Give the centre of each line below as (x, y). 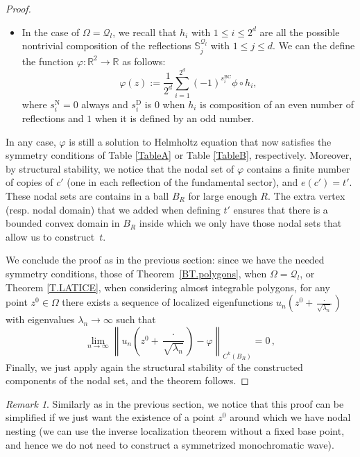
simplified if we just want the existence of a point (110, 417)
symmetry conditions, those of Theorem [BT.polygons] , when (136, 273)
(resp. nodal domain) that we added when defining (113, 209)
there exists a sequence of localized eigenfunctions (168, 302)
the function (48, 61)
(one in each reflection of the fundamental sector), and (182, 182)
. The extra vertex (306, 196)
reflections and (53, 118)
